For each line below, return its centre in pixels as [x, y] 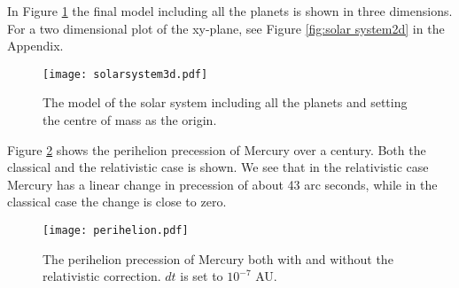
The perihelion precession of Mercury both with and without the [218, 258]
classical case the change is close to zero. [117, 202]
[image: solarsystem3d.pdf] [125, 74]
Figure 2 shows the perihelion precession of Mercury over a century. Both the [217, 149]
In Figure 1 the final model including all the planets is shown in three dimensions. [230, 11]
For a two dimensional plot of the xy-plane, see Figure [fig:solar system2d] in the [226, 28]
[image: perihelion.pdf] [116, 230]
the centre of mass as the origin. [130, 120]
